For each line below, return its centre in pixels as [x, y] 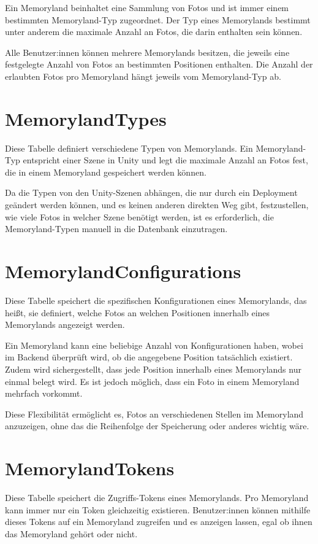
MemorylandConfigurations [123, 271]
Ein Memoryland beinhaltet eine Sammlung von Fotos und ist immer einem [147, 7]
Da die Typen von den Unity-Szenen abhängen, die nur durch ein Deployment [151, 192]
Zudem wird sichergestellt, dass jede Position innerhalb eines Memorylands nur [153, 369]
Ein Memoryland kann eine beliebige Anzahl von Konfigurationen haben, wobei [154, 345]
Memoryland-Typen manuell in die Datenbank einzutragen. [116, 229]
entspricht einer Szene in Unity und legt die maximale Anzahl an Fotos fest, [165, 160]
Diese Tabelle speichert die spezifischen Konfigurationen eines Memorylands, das [156, 300]
